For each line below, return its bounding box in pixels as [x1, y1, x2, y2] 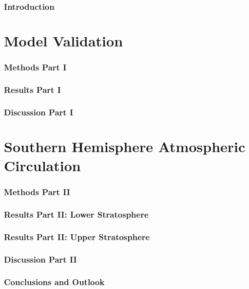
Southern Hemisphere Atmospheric [4, 136, 246, 156]
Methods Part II [4, 186, 70, 198]
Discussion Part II [4, 253, 77, 265]
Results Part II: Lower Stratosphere [4, 208, 149, 221]
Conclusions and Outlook [4, 275, 105, 288]
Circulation [4, 156, 81, 176]
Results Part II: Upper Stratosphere [4, 230, 150, 243]
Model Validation [4, 31, 123, 51]
